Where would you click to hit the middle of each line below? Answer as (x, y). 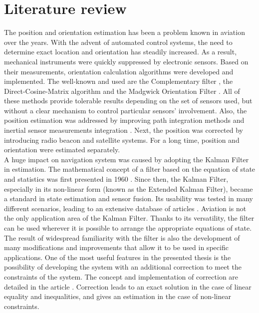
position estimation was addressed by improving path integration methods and (124, 120)
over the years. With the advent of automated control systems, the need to (118, 42)
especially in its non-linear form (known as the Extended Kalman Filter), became (129, 188)
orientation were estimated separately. (62, 150)
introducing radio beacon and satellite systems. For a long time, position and (122, 140)
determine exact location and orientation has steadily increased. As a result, (121, 52)
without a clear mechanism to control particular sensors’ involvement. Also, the (126, 110)
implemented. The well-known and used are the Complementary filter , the (119, 81)
